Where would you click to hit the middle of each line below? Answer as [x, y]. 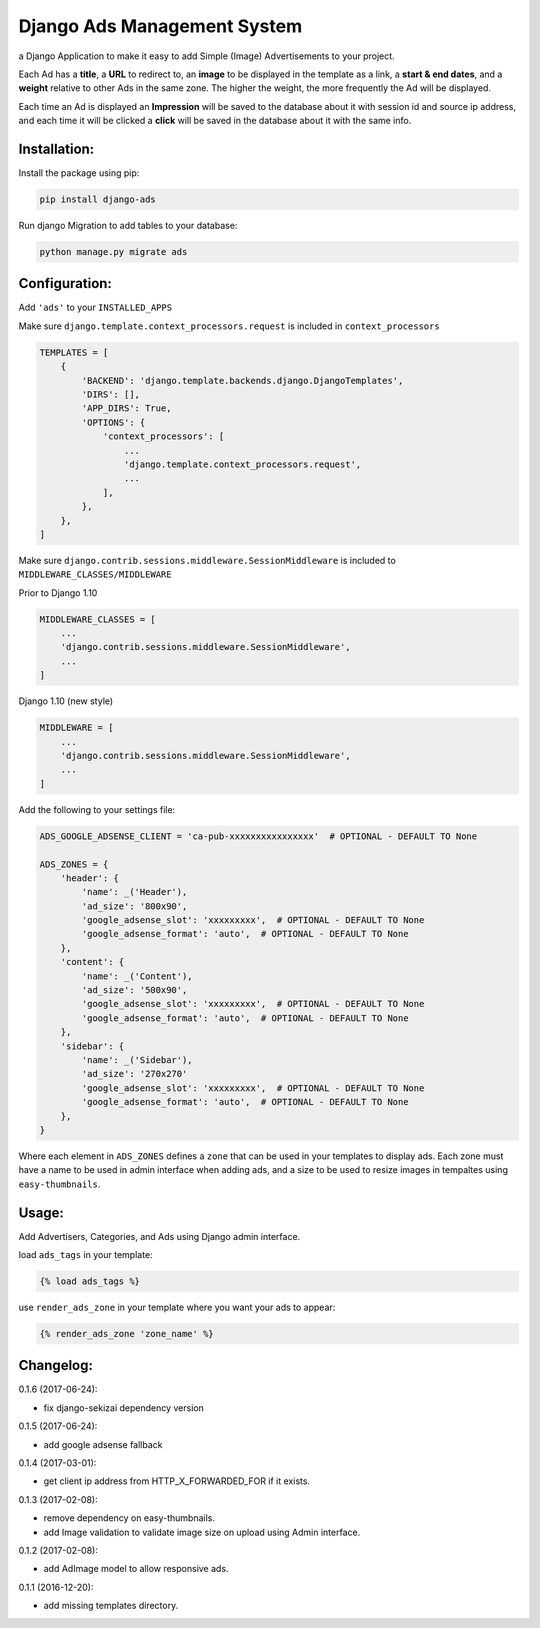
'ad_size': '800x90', [134, 906]
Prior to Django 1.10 [58, 592]
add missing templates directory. [111, 1606]
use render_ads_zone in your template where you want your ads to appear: [177, 1307]
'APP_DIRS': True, [126, 408]
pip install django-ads [98, 199]
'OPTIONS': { [113, 422]
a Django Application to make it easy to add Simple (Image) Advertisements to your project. [206, 56]
